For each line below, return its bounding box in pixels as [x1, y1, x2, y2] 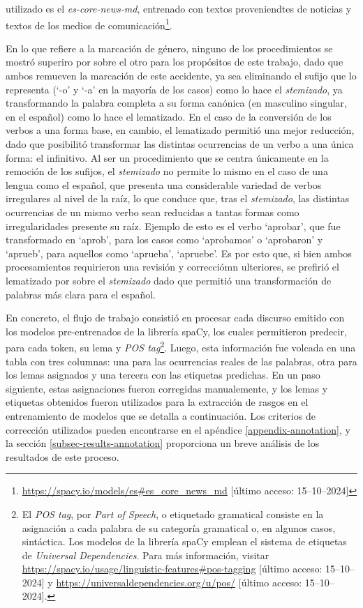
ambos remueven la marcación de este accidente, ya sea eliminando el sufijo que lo [6, 68, 357, 83]
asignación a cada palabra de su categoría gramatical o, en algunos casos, [22, 520, 336, 535]
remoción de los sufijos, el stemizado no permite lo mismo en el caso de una [6, 164, 328, 178]
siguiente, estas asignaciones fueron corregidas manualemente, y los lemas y [6, 381, 328, 395]
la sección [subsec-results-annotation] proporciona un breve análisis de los [6, 436, 320, 450]
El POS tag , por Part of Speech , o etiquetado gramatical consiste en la [22, 506, 324, 521]
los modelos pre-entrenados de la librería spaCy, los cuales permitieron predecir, [6, 324, 347, 338]
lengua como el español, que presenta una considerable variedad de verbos [6, 177, 322, 192]
